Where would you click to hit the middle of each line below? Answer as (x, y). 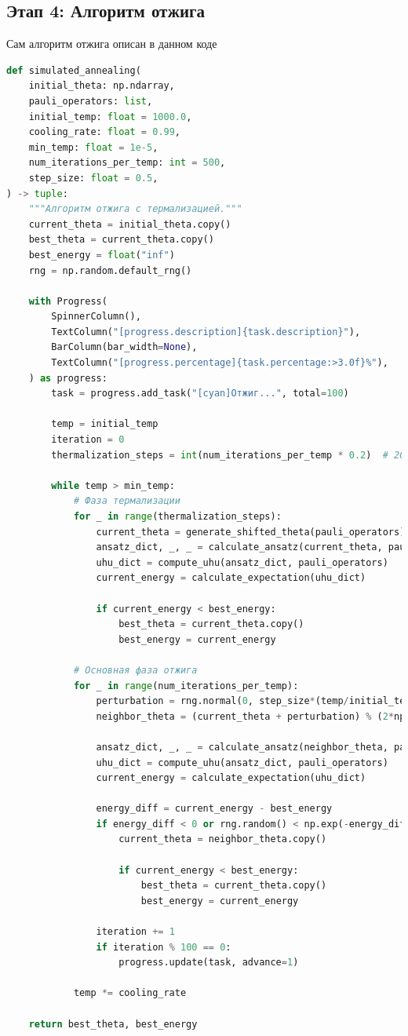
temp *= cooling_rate (130, 993)
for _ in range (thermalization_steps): (177, 517)
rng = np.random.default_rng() (110, 270)
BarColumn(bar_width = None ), (124, 347)
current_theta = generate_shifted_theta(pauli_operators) (251, 532)
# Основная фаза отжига (135, 670)
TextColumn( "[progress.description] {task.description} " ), (206, 332)
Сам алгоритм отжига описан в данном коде (112, 44)
